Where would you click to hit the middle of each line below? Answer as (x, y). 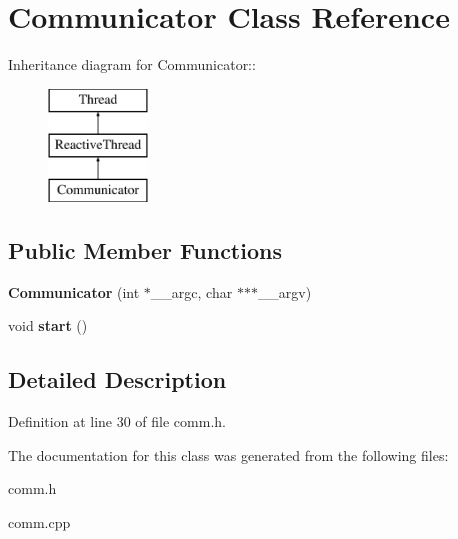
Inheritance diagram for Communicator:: (132, 64)
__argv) (284, 291)
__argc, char (191, 291)
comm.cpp (39, 522)
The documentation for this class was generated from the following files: (228, 454)
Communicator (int (74, 291)
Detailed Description (117, 379)
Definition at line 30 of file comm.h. (117, 421)
